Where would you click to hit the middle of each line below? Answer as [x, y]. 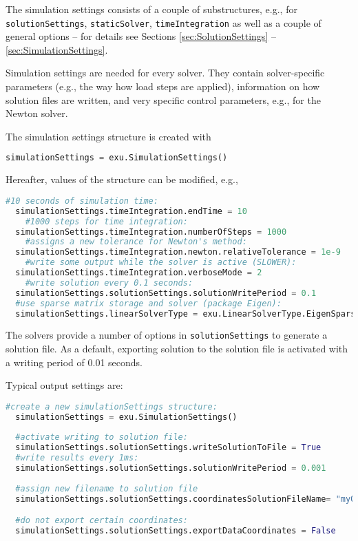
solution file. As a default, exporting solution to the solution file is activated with [177, 349]
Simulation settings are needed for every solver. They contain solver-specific [165, 73]
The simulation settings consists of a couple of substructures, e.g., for [151, 9]
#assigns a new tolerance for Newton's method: [136, 242]
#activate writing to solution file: [102, 437]
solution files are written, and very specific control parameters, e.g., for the [163, 99]
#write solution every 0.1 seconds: [109, 283]
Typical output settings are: [64, 385]
